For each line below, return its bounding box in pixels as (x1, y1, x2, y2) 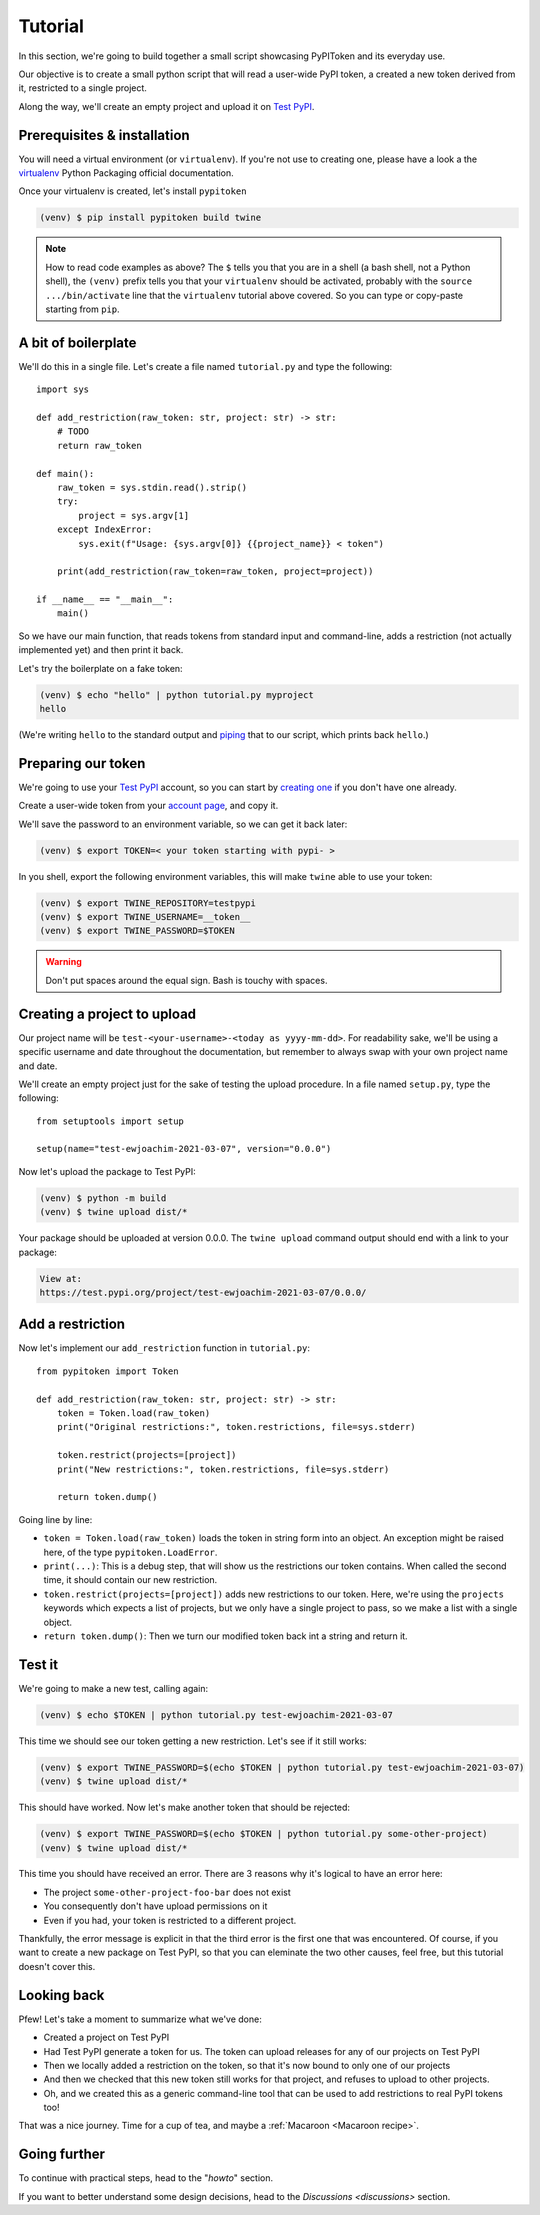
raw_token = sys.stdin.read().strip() (56, 481, 248, 493)
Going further (18, 2146, 105, 2163)
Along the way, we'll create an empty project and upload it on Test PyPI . (18, 100, 315, 112)
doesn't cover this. (18, 1960, 96, 1972)
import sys (36, 384, 90, 395)
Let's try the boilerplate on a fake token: (18, 662, 184, 674)
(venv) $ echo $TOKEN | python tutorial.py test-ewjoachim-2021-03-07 (39, 1709, 394, 1720)
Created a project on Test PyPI (43, 2031, 170, 2044)
